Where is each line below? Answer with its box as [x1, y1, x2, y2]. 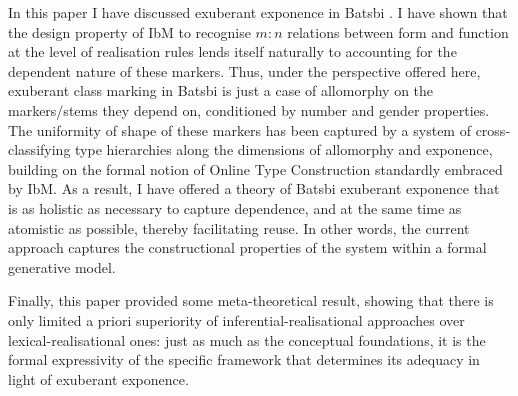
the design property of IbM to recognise [8, 21, 251, 42]
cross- [475, 119, 511, 140]
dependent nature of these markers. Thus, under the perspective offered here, [8, 60, 481, 81]
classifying [8, 139, 71, 160]
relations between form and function [287, 21, 509, 42]
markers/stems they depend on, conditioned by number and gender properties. [8, 99, 490, 120]
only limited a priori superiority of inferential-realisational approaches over [8, 309, 465, 330]
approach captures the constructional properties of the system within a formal [8, 237, 487, 258]
